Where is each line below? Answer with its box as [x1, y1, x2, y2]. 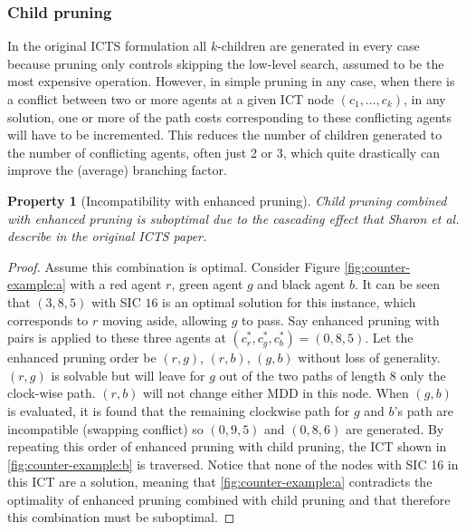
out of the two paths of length [219, 365, 386, 384]
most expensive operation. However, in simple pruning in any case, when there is [7, 72, 455, 91]
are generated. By [345, 419, 444, 438]
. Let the [365, 328, 414, 347]
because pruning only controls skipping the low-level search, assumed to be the [7, 53, 444, 73]
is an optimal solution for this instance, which [162, 292, 416, 311]
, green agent [171, 275, 243, 294]
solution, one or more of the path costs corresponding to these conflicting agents [7, 107, 452, 126]
